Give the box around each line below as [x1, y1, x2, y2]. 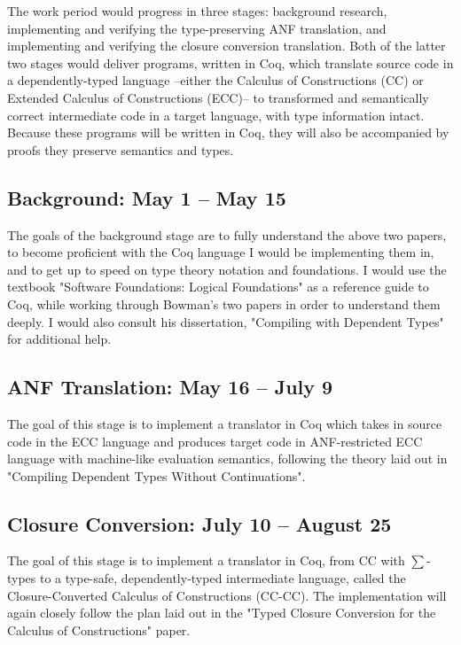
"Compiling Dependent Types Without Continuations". [7, 466, 306, 485]
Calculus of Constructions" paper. [7, 620, 191, 639]
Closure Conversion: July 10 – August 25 [7, 509, 392, 537]
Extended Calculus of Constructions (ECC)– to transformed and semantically [7, 88, 429, 106]
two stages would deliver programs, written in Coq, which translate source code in [7, 53, 454, 72]
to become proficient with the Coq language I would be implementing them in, [7, 243, 434, 261]
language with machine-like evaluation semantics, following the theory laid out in [7, 449, 448, 468]
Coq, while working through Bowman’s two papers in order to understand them [7, 294, 441, 313]
